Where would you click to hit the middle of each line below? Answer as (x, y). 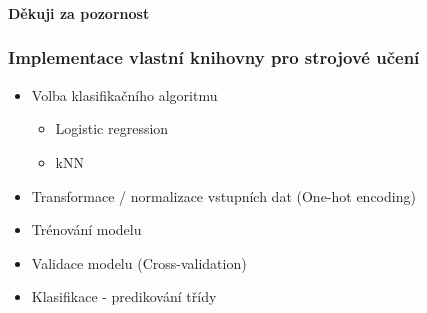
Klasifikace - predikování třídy (124, 296)
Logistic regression (112, 128)
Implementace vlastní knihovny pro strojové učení (214, 57)
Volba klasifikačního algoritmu (124, 94)
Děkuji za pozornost (79, 12)
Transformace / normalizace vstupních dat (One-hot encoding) (223, 195)
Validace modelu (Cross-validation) (139, 262)
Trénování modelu (86, 229)
